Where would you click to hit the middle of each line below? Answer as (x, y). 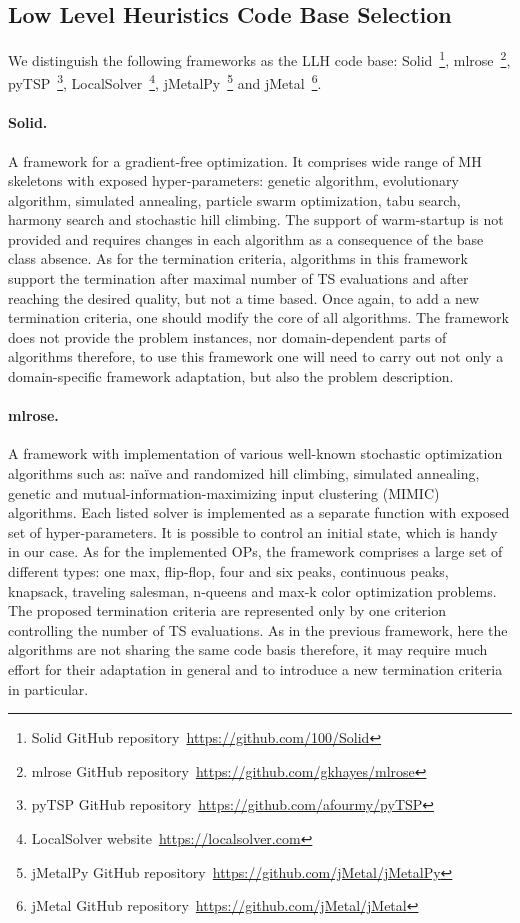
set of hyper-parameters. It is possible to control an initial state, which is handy (253, 531)
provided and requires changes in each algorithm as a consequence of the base (246, 238)
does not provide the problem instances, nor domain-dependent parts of (227, 336)
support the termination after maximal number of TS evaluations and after (238, 278)
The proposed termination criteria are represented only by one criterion (227, 610)
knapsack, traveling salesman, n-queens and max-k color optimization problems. (252, 590)
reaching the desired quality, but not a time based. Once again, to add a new (244, 297)
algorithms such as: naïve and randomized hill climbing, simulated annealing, (244, 473)
